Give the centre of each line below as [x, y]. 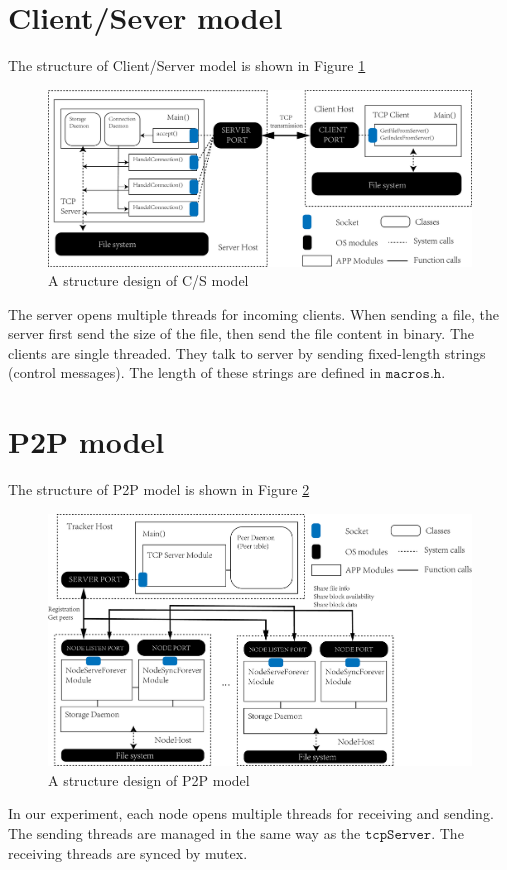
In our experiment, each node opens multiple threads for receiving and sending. [251, 813]
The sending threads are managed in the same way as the [184, 832]
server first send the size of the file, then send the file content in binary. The [241, 333]
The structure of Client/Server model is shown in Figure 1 [187, 65]
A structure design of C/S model [148, 280]
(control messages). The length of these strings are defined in [195, 372]
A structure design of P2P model [149, 779]
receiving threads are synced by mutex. [128, 852]
